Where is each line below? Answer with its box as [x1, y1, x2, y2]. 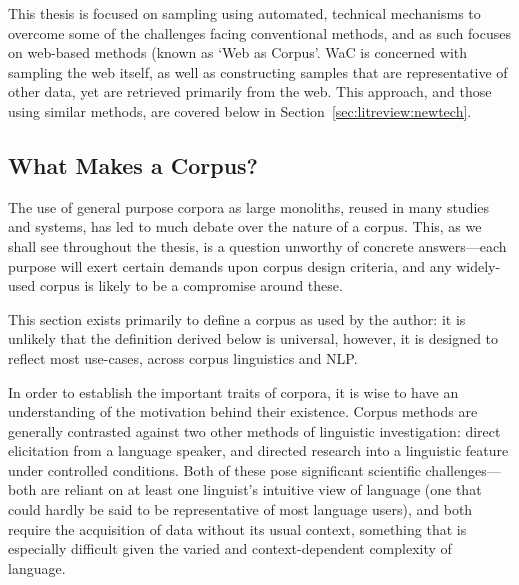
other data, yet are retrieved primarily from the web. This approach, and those [8, 81, 492, 102]
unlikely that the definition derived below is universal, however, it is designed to [8, 328, 499, 349]
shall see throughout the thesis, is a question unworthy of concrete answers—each [8, 235, 507, 256]
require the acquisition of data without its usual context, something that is [8, 518, 467, 539]
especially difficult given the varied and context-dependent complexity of [8, 538, 452, 559]
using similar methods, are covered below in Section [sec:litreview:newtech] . [8, 100, 472, 121]
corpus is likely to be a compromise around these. [39, 275, 343, 296]
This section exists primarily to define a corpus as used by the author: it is [8, 308, 466, 329]
